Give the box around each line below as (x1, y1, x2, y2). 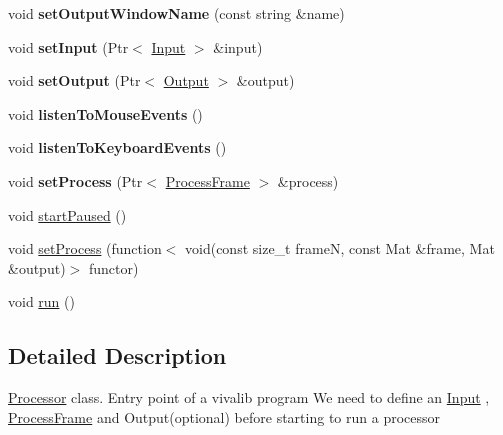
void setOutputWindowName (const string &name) (8, 3, 345, 23)
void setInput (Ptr (8, 36, 129, 57)
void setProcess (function (8, 238, 162, 259)
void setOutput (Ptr (8, 70, 141, 91)
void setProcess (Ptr (8, 170, 143, 191)
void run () (8, 291, 75, 312)
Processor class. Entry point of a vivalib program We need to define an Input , (8, 387, 490, 408)
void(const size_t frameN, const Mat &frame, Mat (185, 238, 495, 259)
